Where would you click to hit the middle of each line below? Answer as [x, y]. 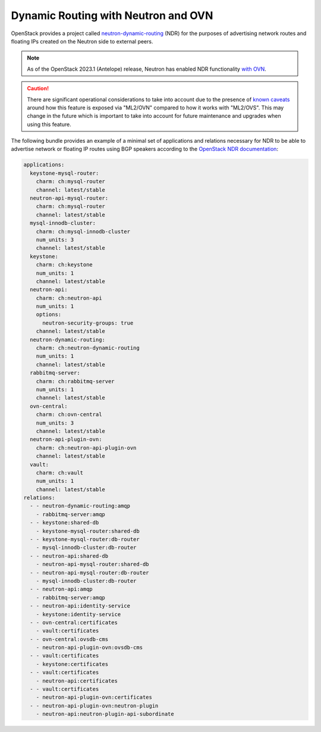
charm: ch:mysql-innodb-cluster [83, 231]
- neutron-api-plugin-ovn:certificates [94, 698]
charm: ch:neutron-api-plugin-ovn [86, 448]
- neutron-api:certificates [77, 681]
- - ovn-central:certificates [74, 622]
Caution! [38, 89]
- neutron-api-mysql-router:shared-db [92, 564]
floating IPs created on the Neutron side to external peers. [82, 41]
